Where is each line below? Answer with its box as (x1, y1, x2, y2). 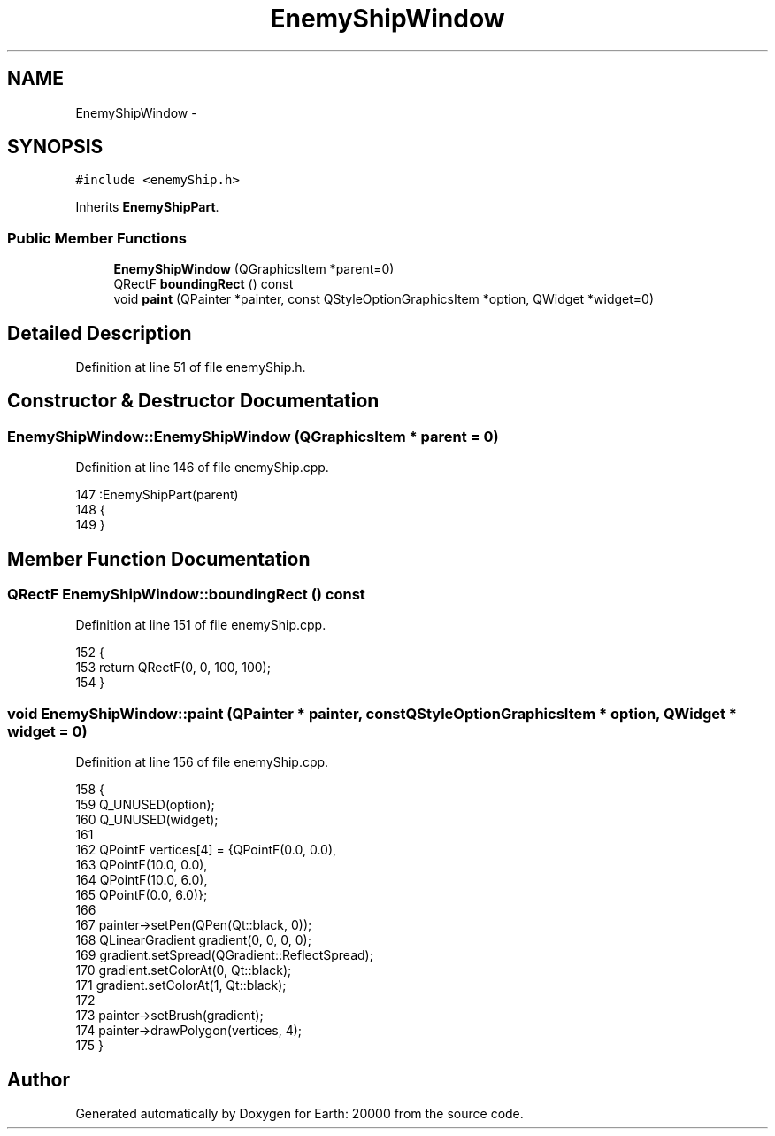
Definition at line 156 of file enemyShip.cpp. (75, 754, 329, 770)
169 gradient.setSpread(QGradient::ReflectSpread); (75, 947, 373, 963)
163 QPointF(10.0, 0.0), (75, 857, 208, 873)
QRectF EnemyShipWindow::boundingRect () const (7, 585, 365, 604)
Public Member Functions (7, 228, 187, 247)
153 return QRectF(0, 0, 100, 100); (75, 660, 271, 676)
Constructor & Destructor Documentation (7, 390, 380, 413)
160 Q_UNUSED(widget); (75, 812, 219, 828)
